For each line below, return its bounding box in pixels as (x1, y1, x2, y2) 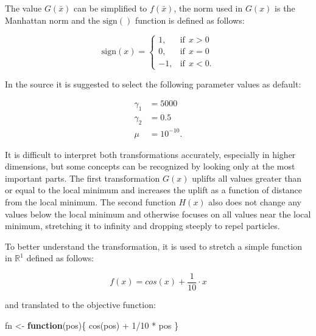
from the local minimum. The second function (5, 195, 176, 208)
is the (275, 2, 295, 14)
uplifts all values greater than (192, 171, 302, 184)
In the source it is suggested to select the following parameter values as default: (5, 77, 301, 90)
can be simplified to (74, 2, 147, 14)
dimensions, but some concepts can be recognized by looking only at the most (5, 160, 295, 173)
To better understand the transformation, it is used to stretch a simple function (5, 239, 302, 252)
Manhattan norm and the (5, 13, 100, 26)
